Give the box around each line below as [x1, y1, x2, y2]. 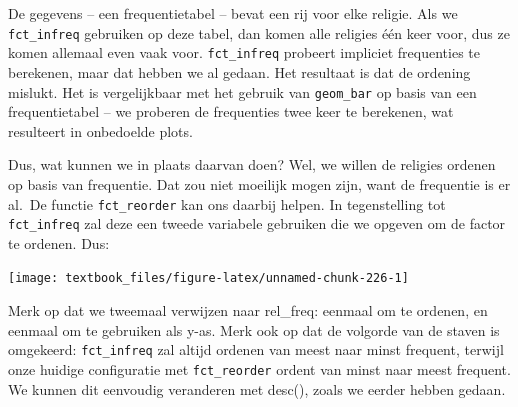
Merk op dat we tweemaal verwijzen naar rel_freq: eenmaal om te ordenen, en [8, 300, 488, 321]
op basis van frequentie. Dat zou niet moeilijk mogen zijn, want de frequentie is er [8, 173, 511, 194]
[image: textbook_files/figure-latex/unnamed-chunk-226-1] [8, 271, 409, 286]
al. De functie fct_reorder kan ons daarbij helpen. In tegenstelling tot [8, 193, 446, 214]
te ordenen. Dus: [8, 232, 110, 253]
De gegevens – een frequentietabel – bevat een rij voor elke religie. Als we [8, 3, 458, 23]
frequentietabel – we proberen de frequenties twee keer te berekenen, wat [8, 101, 454, 122]
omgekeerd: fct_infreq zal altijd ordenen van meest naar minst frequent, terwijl [8, 339, 504, 360]
